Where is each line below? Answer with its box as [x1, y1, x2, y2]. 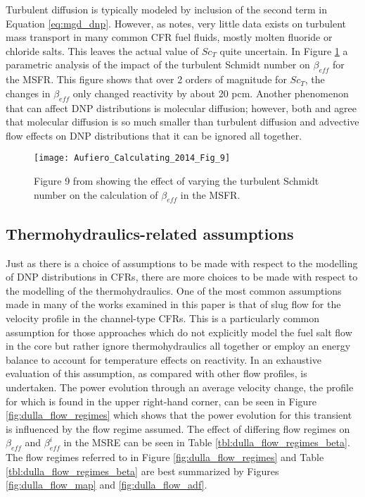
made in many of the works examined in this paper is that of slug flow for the [6, 297, 341, 312]
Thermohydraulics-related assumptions [6, 222, 294, 244]
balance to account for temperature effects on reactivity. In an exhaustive [6, 352, 322, 367]
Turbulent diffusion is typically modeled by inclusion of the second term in [6, 2, 327, 16]
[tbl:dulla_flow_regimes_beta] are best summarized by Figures [6, 463, 279, 478]
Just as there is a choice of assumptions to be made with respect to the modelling [6, 255, 358, 270]
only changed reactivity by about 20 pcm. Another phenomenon [72, 85, 349, 100]
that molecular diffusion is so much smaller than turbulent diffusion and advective [6, 114, 359, 129]
